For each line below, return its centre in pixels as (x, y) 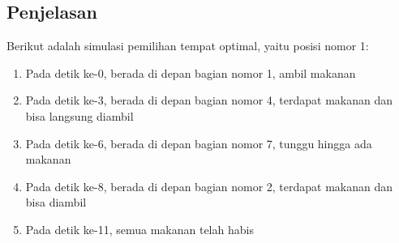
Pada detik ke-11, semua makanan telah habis (139, 229)
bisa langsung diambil (79, 115)
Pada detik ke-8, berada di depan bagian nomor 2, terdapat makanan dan (209, 186)
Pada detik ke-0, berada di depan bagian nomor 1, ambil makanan (191, 72)
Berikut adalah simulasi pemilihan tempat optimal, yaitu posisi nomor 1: (188, 46)
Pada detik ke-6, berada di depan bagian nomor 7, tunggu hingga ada (199, 143)
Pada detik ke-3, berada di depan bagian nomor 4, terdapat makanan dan (209, 100)
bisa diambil (56, 202)
